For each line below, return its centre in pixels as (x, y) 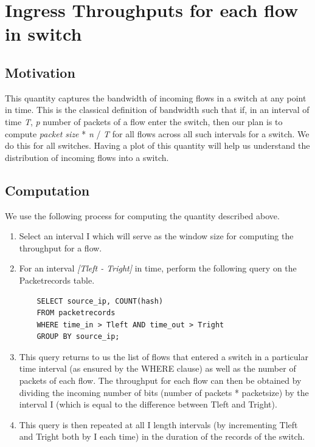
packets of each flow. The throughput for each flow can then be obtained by (160, 380)
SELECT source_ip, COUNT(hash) (100, 301)
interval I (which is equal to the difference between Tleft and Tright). (148, 404)
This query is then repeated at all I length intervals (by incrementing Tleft (158, 424)
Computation (47, 190)
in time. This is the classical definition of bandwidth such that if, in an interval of (157, 110)
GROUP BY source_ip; (78, 337)
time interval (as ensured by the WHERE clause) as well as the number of (157, 368)
